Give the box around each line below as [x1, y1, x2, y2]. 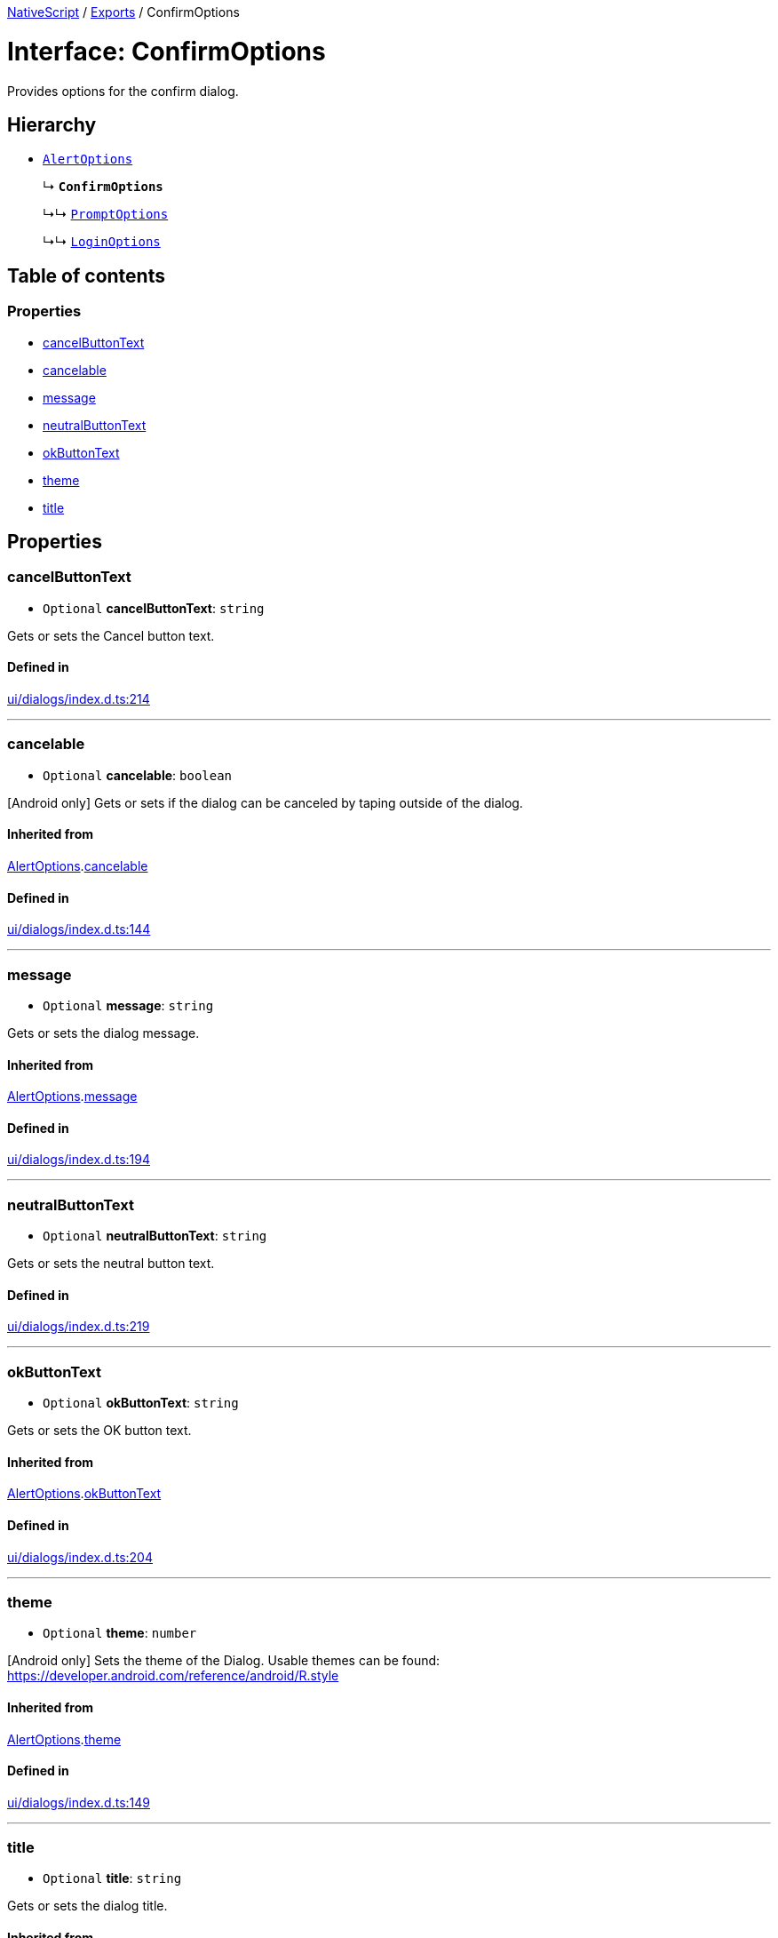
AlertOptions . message [7, 1089, 138, 1105]
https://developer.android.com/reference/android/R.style [7, 1668, 339, 1684]
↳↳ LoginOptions [43, 234, 161, 250]
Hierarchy [7, 113, 97, 136]
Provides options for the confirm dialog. [7, 83, 239, 99]
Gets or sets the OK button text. [7, 1423, 192, 1439]
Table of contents [7, 264, 165, 287]
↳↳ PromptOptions [43, 206, 169, 222]
